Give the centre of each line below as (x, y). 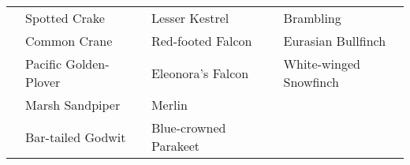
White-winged (322, 64)
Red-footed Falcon (201, 41)
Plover (43, 82)
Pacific (44, 64)
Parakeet (175, 146)
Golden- (88, 64)
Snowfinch (311, 82)
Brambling (312, 18)
